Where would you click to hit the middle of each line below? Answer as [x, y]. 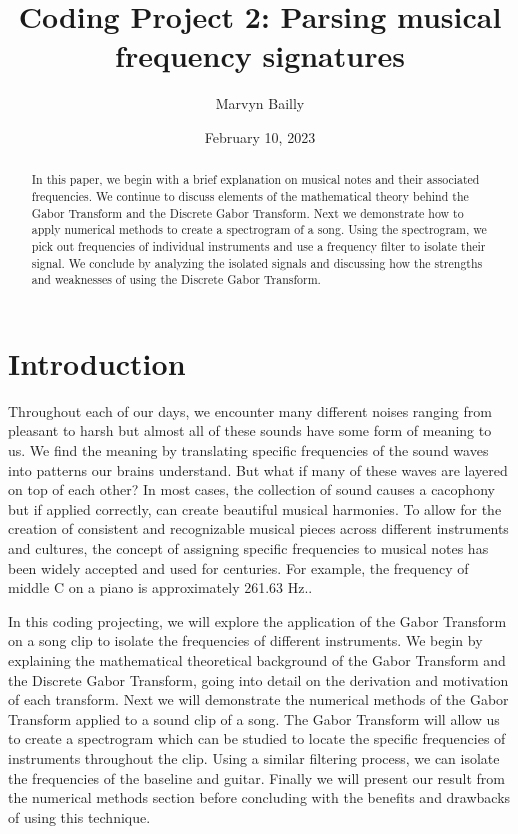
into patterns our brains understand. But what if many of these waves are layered [258, 469]
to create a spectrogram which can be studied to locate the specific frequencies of [257, 738]
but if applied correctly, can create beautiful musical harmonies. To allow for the [255, 508]
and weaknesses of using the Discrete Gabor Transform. [176, 279]
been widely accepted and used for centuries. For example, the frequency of [238, 567]
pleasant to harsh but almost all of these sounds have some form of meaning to [250, 430]
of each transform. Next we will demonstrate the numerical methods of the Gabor [258, 699]
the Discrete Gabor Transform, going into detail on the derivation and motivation [258, 679]
